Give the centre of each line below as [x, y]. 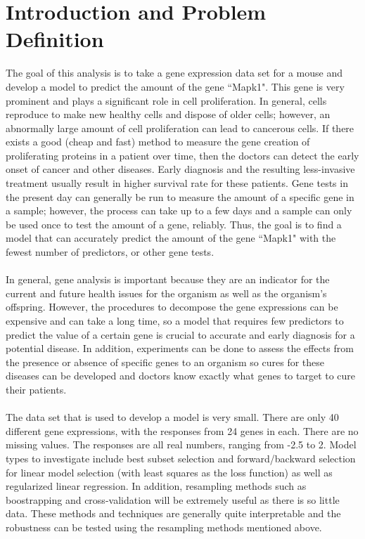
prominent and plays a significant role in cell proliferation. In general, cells [166, 100]
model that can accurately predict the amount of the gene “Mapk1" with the [171, 238]
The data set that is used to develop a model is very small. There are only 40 [172, 417]
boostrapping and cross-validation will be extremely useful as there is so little [173, 499]
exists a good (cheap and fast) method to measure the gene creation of [158, 142]
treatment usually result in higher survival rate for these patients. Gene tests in [177, 183]
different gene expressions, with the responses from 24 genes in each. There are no [182, 430]
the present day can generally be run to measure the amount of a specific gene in [180, 196]
